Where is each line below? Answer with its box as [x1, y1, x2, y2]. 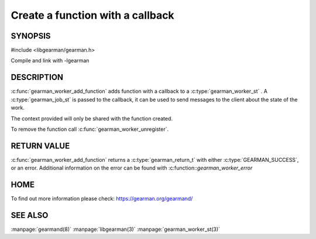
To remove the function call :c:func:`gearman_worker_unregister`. [11, 126, 169, 133]
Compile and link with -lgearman [11, 57, 90, 64]
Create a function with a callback [11, 9, 175, 22]
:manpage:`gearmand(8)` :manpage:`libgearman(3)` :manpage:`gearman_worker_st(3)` [11, 226, 221, 233]
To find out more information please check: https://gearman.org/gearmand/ [11, 195, 193, 202]
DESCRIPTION [11, 72, 64, 82]
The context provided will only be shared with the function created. [11, 115, 173, 122]
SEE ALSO [11, 210, 49, 220]
